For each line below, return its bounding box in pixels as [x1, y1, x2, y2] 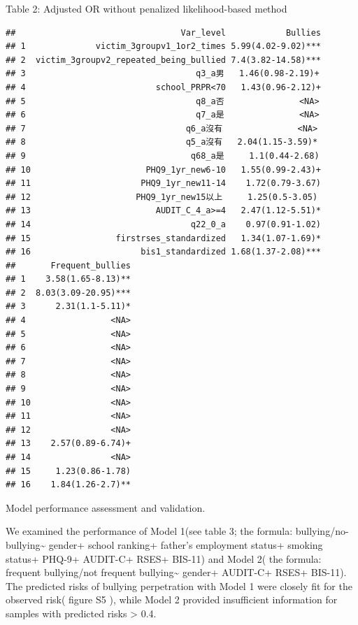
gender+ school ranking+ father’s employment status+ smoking [48, 537, 323, 552]
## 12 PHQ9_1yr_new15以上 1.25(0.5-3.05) [6, 192, 318, 202]
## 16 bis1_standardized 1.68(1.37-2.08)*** [6, 247, 322, 257]
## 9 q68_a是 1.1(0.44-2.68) [6, 150, 320, 161]
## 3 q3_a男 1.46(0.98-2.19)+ [6, 69, 320, 79]
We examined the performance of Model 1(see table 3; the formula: [6, 524, 293, 538]
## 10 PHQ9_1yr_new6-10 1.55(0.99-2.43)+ [6, 164, 322, 175]
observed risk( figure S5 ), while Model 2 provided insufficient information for [6, 592, 338, 607]
